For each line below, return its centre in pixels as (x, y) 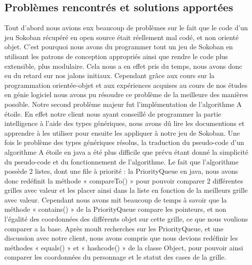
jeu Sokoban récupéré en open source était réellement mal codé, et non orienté (122, 37)
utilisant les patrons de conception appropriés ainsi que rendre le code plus (116, 56)
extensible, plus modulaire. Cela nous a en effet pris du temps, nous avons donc (123, 66)
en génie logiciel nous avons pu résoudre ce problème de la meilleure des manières (126, 94)
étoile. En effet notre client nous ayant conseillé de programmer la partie (113, 113)
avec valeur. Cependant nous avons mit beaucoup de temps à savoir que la (116, 199)
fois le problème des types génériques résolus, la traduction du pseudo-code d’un (124, 142)
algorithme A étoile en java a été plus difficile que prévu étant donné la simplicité (126, 152)
